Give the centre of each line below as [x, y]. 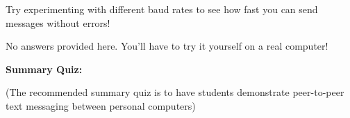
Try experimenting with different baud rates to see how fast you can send [162, 9]
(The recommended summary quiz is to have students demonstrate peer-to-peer [175, 92]
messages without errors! [58, 22]
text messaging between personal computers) [101, 105]
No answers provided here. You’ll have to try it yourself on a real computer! [167, 46]
